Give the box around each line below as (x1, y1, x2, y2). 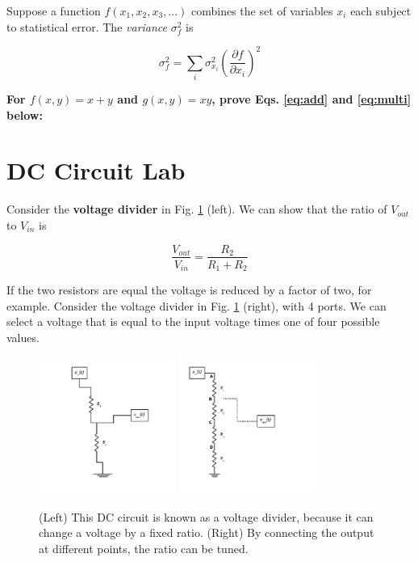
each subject (350, 2, 412, 19)
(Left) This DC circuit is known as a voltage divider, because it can (39, 508, 374, 525)
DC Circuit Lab (6, 154, 186, 187)
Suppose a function (6, 2, 101, 19)
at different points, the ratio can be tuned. (39, 539, 249, 556)
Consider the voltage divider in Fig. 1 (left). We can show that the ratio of (6, 201, 387, 218)
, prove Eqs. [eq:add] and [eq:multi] (211, 91, 412, 108)
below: (6, 106, 43, 123)
